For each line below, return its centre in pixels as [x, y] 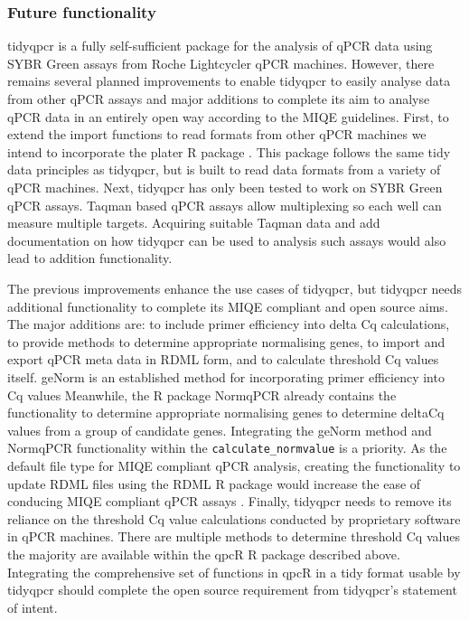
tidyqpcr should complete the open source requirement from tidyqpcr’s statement [232, 590]
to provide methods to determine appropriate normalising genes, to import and [226, 341]
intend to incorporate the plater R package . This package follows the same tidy [229, 151]
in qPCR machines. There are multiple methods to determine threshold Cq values [234, 536]
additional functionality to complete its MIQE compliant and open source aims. [228, 306]
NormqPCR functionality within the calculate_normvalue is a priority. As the [227, 448]
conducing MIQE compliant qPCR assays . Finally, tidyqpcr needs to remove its [230, 501]
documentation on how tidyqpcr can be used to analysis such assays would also [227, 240]
